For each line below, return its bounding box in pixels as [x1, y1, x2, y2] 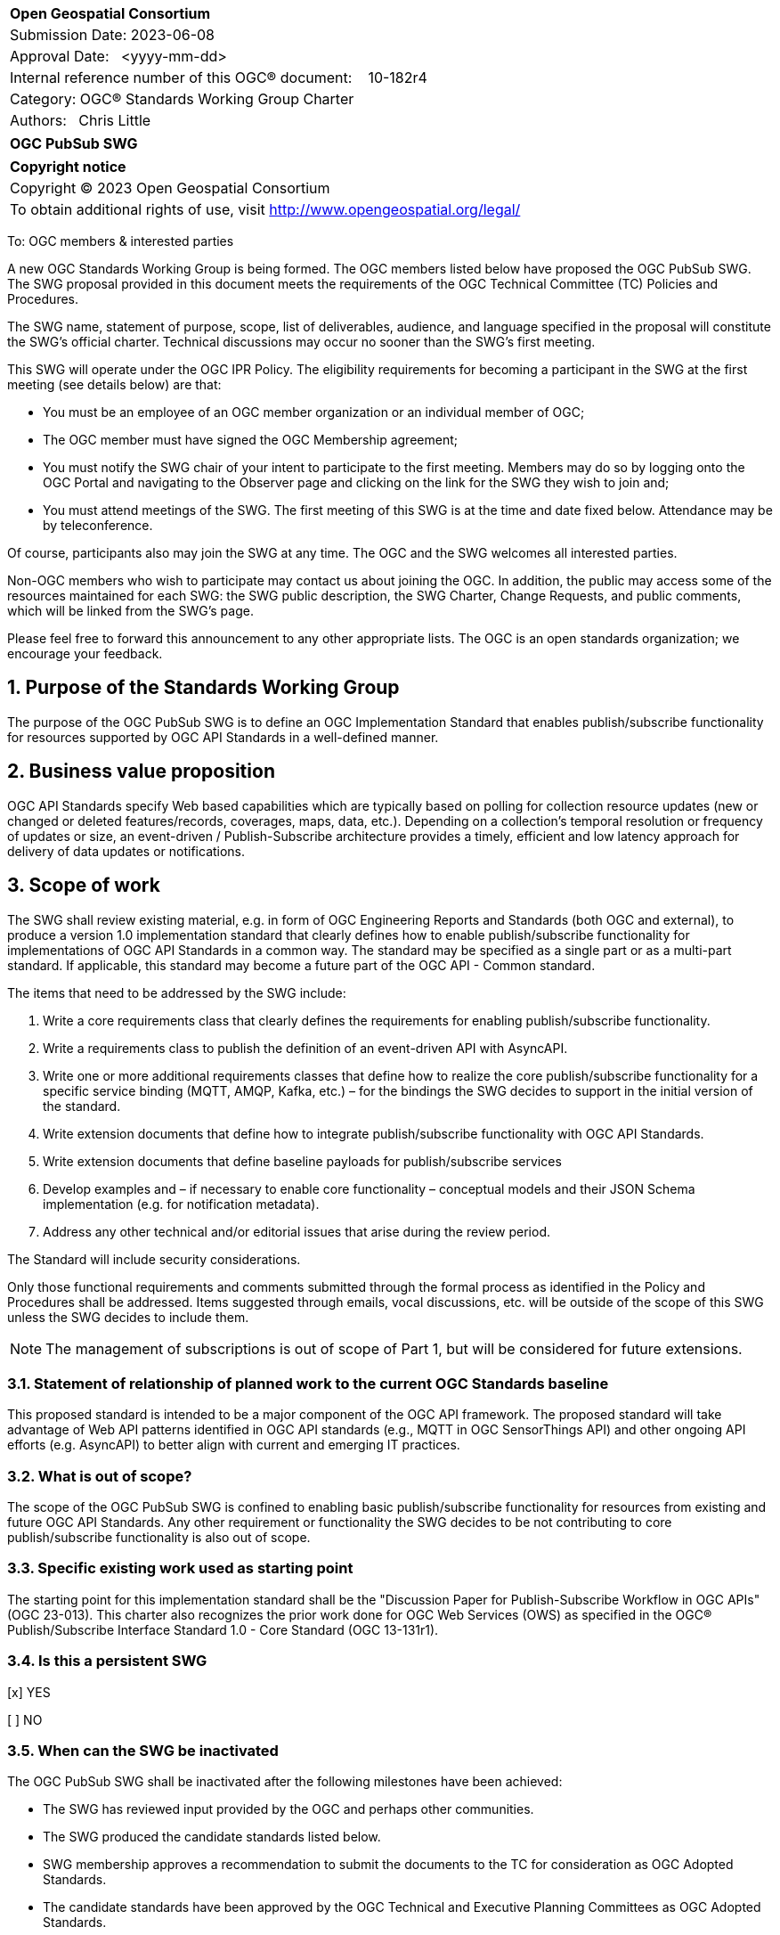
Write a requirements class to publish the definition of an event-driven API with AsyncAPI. [43, 1040, 568, 1056]
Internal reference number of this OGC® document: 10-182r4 [10, 69, 427, 86]
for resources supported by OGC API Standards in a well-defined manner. [7, 729, 439, 745]
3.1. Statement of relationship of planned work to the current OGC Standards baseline [7, 1374, 609, 1392]
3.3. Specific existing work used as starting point [7, 1559, 353, 1578]
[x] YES [7, 1684, 51, 1700]
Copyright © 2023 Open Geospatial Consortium [10, 179, 330, 197]
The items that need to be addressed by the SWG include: [7, 984, 346, 1000]
